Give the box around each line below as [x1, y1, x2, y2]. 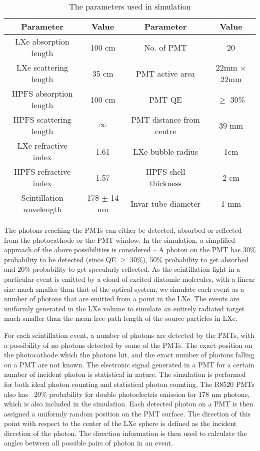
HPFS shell [145, 166, 185, 177]
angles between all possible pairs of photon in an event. [4, 437, 173, 448]
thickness [149, 177, 181, 189]
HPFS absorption [11, 88, 73, 99]
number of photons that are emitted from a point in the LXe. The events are [4, 293, 239, 304]
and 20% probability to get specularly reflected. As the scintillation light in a [4, 264, 240, 274]
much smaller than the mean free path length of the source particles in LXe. [4, 313, 237, 323]
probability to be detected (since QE [4, 254, 116, 264]
